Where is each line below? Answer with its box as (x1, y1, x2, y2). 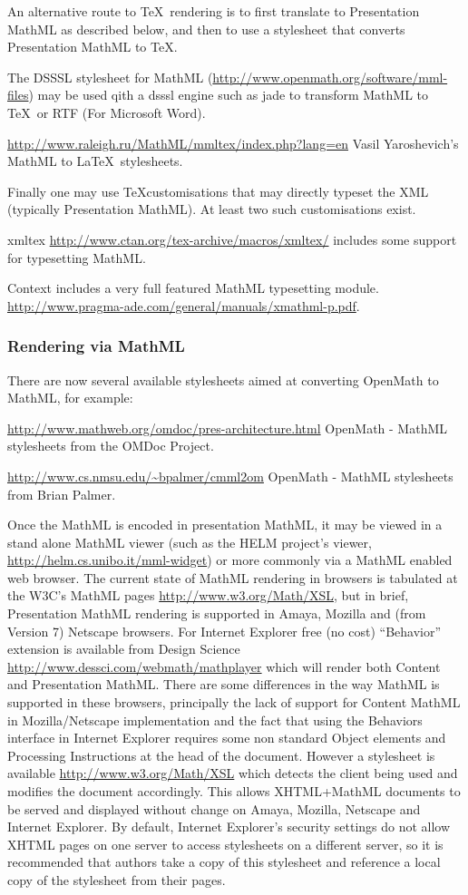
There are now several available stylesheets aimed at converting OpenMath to (7, 370, 439, 389)
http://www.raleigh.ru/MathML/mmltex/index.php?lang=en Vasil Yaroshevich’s (7, 133, 459, 152)
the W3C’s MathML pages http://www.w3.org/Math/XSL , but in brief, (7, 586, 409, 605)
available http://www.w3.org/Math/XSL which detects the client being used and (7, 764, 458, 783)
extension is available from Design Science (7, 639, 240, 658)
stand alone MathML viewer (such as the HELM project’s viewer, (7, 532, 372, 551)
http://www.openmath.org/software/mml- (212, 67, 448, 86)
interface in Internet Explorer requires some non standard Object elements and (7, 728, 446, 747)
